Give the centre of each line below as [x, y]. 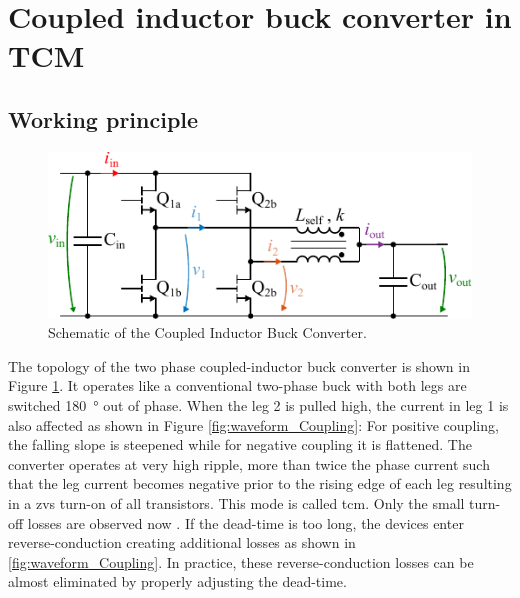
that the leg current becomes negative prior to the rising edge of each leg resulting [260, 483]
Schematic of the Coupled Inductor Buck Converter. [207, 332]
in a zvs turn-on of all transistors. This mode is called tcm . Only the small [236, 502]
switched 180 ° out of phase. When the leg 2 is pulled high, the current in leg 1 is [258, 404]
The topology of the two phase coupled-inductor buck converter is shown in [239, 365]
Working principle [103, 118]
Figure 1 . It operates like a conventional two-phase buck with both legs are [237, 385]
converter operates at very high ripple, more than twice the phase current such [249, 463]
